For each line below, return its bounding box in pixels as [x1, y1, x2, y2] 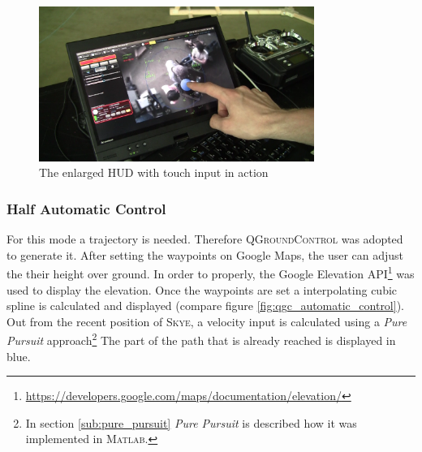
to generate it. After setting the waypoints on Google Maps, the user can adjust [6, 246, 404, 263]
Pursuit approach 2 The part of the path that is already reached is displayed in [6, 329, 396, 349]
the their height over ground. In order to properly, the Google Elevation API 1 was [6, 263, 415, 282]
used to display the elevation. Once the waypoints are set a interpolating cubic [6, 281, 398, 298]
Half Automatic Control [6, 198, 166, 218]
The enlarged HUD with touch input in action [39, 164, 269, 181]
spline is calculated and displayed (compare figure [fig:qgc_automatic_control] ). [6, 297, 404, 314]
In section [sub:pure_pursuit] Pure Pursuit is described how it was [25, 414, 357, 431]
